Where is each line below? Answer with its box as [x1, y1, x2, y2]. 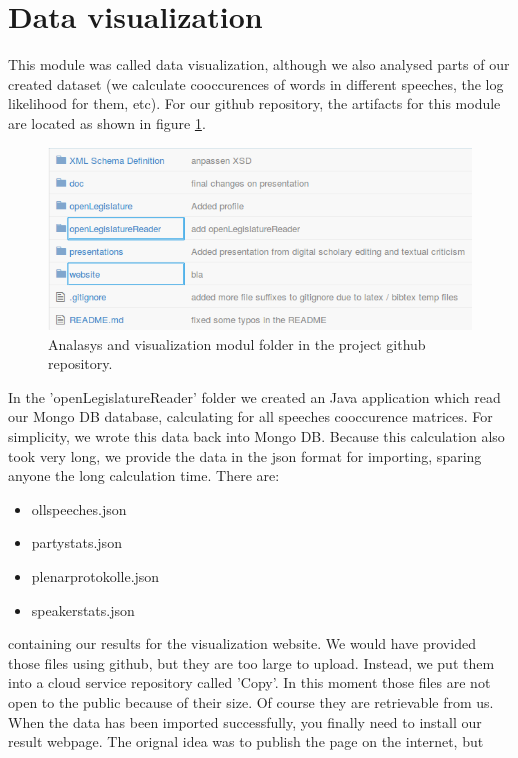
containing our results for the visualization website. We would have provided [8, 633, 476, 654]
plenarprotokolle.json [31, 566, 160, 587]
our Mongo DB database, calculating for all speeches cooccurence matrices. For [8, 406, 493, 427]
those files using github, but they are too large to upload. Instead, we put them [8, 652, 495, 673]
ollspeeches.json [31, 498, 127, 519]
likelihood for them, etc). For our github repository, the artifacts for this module [8, 93, 501, 114]
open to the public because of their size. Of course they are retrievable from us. [8, 692, 494, 712]
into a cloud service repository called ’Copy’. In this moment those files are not [8, 672, 491, 693]
